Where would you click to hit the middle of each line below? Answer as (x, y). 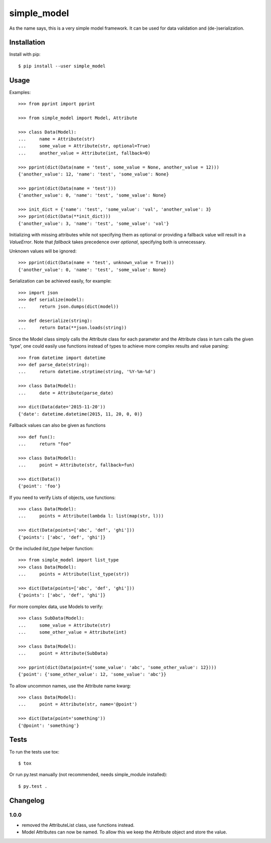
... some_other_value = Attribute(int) (73, 632)
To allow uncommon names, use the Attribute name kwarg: (70, 686)
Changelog (27, 800)
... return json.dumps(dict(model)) (69, 307)
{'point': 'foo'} (39, 486)
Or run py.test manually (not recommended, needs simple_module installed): (88, 775)
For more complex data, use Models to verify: (56, 607)
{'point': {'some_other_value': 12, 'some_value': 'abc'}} (92, 675)
